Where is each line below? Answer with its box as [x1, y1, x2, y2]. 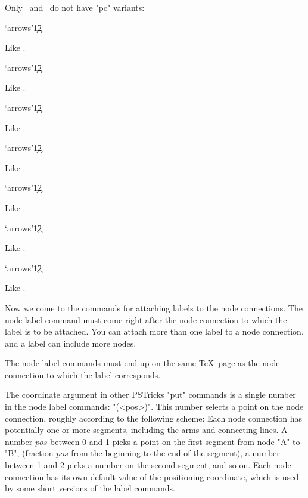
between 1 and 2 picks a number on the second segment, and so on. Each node [5, 459, 291, 471]
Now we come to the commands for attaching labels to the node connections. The [5, 301, 303, 314]
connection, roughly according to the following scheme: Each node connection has [5, 412, 302, 424]
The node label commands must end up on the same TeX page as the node [5, 357, 280, 369]
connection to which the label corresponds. [5, 368, 161, 381]
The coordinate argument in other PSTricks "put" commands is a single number [5, 388, 296, 401]
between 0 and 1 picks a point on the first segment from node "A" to [50, 435, 300, 447]
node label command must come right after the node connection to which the [5, 313, 287, 326]
